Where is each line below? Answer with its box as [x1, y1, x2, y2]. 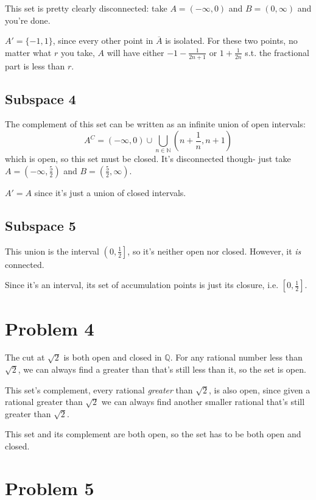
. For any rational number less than [170, 351, 303, 364]
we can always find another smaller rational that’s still [101, 395, 305, 408]
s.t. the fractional [245, 46, 309, 58]
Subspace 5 [5, 216, 76, 234]
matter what [5, 46, 52, 58]
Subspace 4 [5, 89, 76, 108]
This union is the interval [5, 244, 99, 257]
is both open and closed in [63, 351, 162, 364]
